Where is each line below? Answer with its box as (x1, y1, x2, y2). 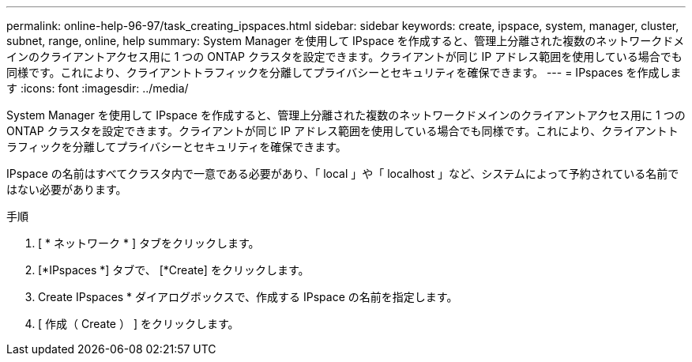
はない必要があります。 (6, 183, 127, 196)
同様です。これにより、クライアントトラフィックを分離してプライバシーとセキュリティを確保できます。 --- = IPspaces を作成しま (6, 66, 682, 79)
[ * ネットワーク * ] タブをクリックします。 (38, 236, 260, 250)
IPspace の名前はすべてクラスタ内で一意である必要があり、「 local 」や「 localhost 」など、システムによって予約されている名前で (6, 167, 679, 180)
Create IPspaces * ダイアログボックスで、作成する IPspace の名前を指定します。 (38, 290, 458, 304)
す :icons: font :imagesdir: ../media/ (6, 81, 189, 95)
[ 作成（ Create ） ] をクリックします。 (38, 317, 239, 330)
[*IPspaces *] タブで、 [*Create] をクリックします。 (38, 263, 310, 277)
